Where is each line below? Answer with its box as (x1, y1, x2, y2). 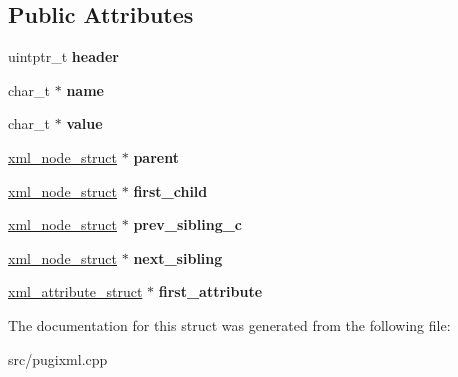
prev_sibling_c (133, 214, 243, 235)
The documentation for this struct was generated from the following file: (8, 314, 451, 335)
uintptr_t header (8, 46, 119, 67)
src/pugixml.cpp (8, 348, 108, 369)
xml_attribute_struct (8, 281, 143, 302)
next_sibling (133, 247, 223, 268)
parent (133, 146, 179, 167)
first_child (133, 180, 208, 201)
